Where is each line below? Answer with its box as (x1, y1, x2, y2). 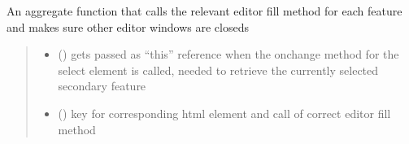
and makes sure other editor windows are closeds (7, 18, 250, 35)
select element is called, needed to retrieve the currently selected (58, 61, 379, 78)
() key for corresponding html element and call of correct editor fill (58, 104, 391, 121)
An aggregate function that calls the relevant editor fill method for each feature (7, 2, 402, 19)
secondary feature (58, 77, 146, 94)
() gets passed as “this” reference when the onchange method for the (58, 46, 399, 63)
